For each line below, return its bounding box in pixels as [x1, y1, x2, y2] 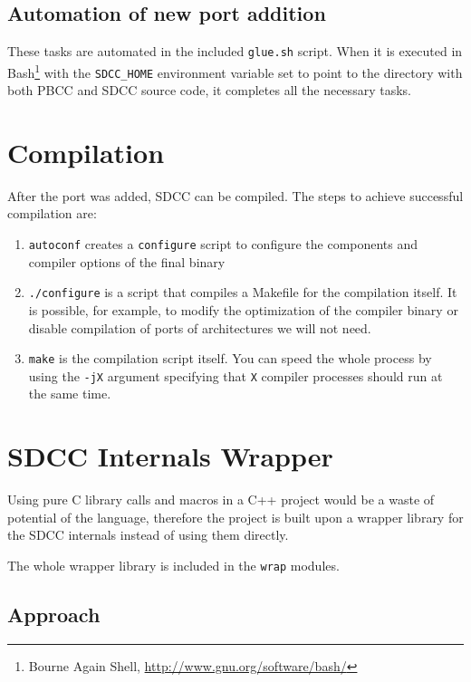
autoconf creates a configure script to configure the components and [28, 235, 418, 254]
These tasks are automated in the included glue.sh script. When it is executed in [7, 42, 463, 61]
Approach [7, 600, 101, 629]
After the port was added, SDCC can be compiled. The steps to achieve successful [7, 186, 464, 205]
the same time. [28, 384, 111, 403]
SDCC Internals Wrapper [7, 437, 333, 475]
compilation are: [7, 204, 97, 223]
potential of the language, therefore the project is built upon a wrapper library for [7, 507, 464, 526]
